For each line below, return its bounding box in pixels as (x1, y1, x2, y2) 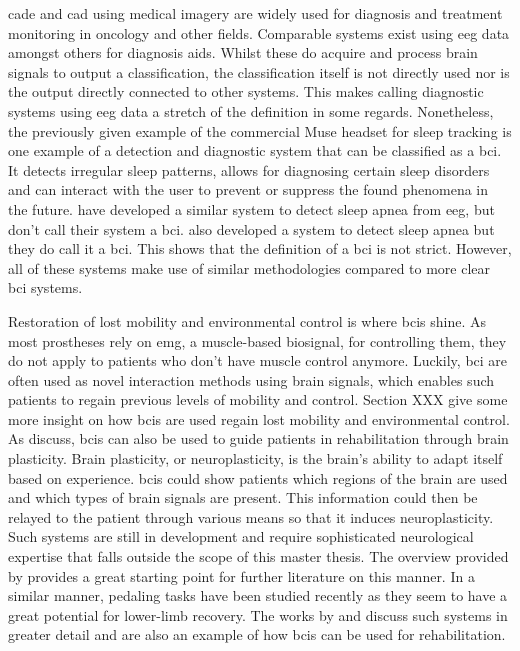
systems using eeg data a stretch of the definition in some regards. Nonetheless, (8, 100, 494, 121)
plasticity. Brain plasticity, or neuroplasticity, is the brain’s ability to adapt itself (8, 448, 503, 469)
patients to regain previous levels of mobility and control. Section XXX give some (8, 389, 508, 410)
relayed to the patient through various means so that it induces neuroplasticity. (8, 506, 494, 527)
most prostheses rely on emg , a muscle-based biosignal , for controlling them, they (8, 330, 507, 351)
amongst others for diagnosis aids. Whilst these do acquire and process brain (8, 42, 478, 63)
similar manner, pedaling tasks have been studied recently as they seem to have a (8, 585, 508, 606)
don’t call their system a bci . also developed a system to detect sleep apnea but (8, 218, 495, 239)
